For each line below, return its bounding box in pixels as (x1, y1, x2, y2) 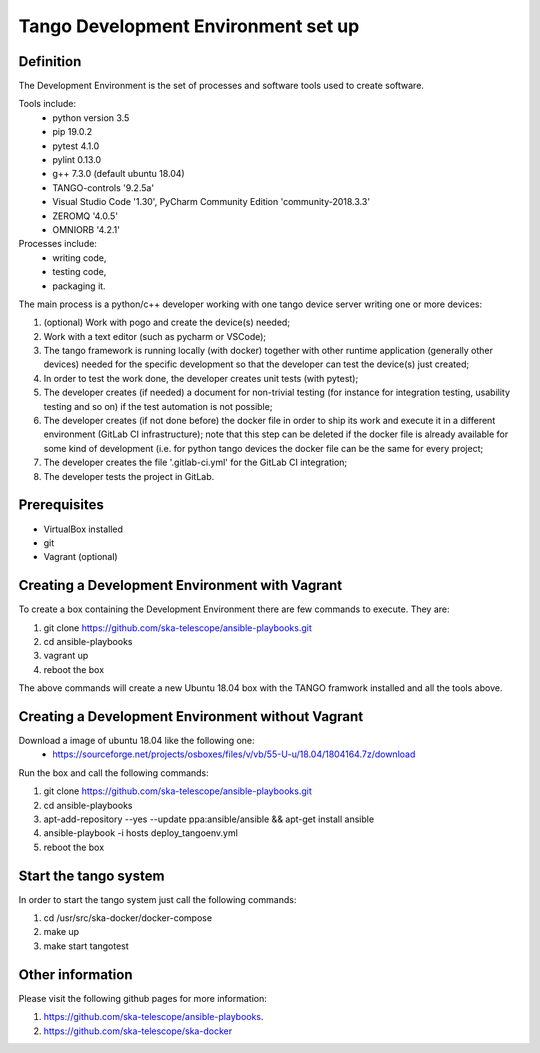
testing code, (52, 266, 107, 278)
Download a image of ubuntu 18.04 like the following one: (18, 735, 255, 747)
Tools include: (18, 98, 77, 110)
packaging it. (52, 280, 106, 292)
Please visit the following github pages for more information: (18, 992, 267, 1004)
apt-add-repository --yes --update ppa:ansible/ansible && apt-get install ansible (43, 813, 375, 825)
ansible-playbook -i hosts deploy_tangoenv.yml (43, 827, 239, 839)
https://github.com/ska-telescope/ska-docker (43, 1025, 233, 1037)
